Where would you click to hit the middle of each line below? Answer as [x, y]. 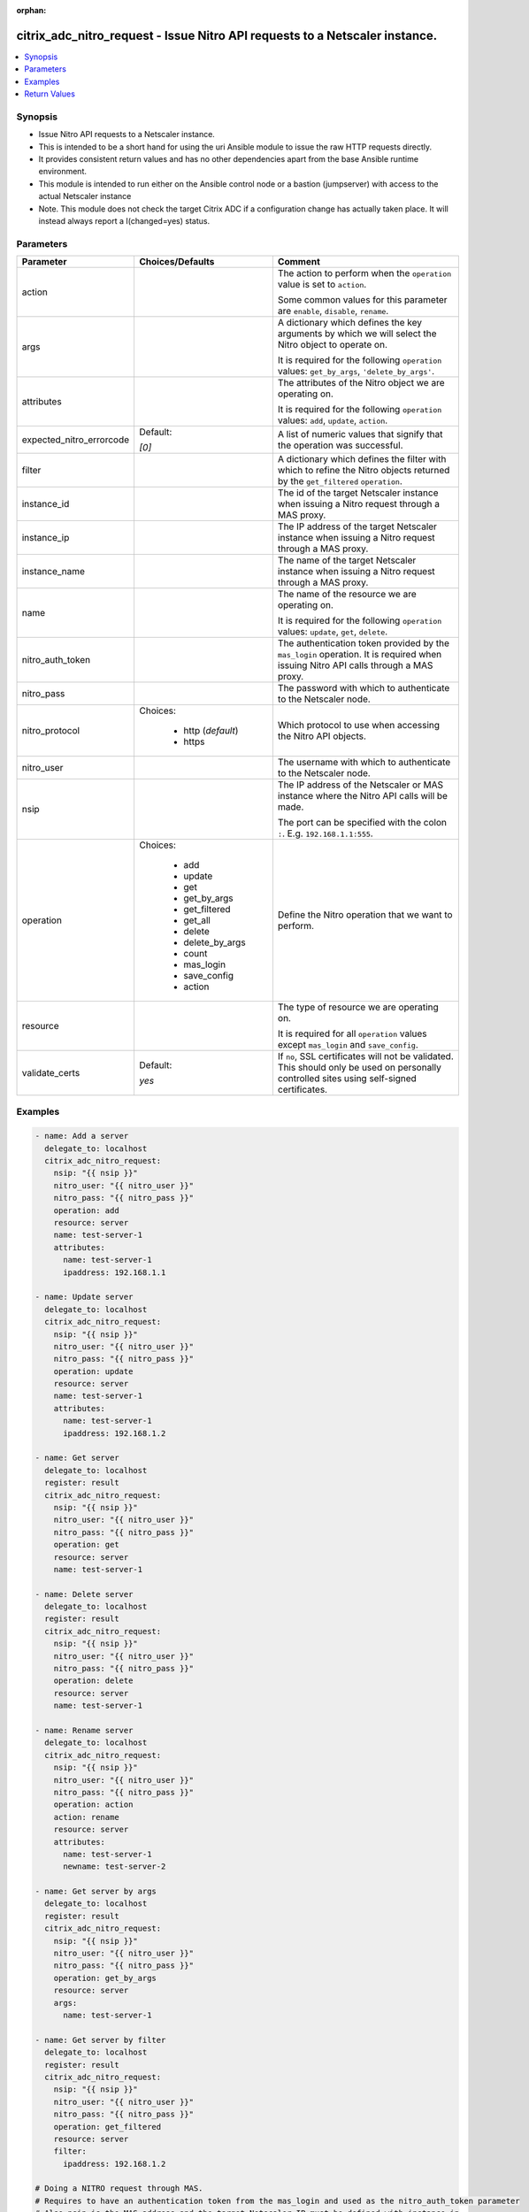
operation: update [93, 1371]
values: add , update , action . [333, 420]
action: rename [86, 1817]
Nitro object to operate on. [333, 345]
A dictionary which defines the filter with [362, 459]
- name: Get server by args [96, 1892]
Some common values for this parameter [362, 300]
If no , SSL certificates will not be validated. [366, 1056]
